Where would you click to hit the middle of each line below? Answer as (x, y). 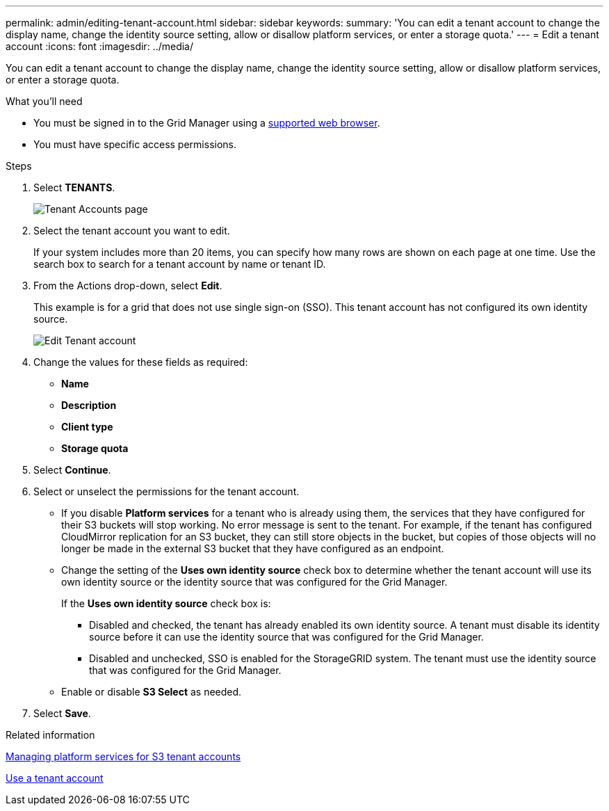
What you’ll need (44, 101)
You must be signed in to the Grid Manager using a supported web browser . (207, 123)
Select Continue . (72, 470)
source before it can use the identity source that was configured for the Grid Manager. (286, 637)
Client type (87, 427)
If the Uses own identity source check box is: (166, 603)
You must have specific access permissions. (135, 144)
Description (89, 405)
